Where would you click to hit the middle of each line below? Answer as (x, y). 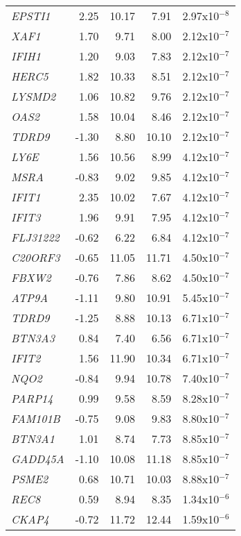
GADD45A (38, 459)
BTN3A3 (33, 338)
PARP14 (32, 398)
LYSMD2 (34, 96)
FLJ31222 (35, 237)
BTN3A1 (33, 438)
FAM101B (36, 418)
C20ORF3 (36, 257)
